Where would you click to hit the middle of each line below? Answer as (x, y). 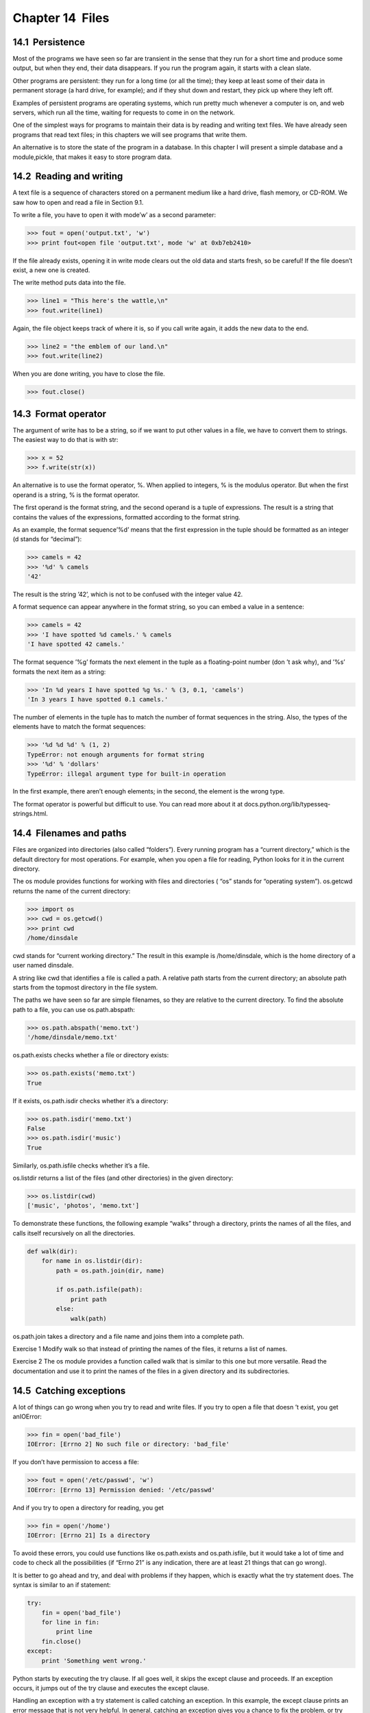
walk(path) (89, 1318)
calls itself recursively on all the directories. (74, 1233)
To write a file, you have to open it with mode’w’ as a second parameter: (114, 215)
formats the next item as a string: (59, 671)
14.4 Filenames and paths (70, 834)
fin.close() (62, 1641)
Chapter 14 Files (61, 18)
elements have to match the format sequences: (79, 727)
